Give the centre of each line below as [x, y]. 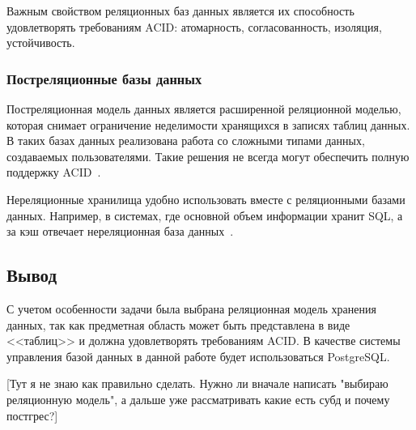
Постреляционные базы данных [104, 78]
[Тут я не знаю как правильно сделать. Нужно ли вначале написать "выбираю [197, 383]
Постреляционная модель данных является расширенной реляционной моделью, [204, 109]
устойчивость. [41, 43]
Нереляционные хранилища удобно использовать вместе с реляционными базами [206, 199]
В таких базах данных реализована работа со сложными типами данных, [186, 140]
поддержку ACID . [54, 172]
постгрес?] [32, 415]
